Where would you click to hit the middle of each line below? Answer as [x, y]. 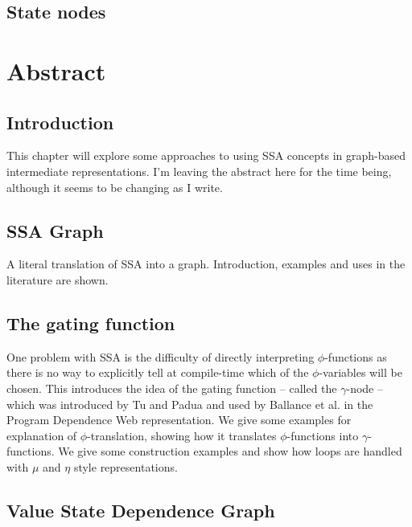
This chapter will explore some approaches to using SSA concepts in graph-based [206, 155]
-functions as [356, 356]
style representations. [126, 466]
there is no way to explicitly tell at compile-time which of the [158, 372]
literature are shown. [58, 279]
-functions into [323, 435]
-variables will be [360, 372]
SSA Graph [55, 230]
